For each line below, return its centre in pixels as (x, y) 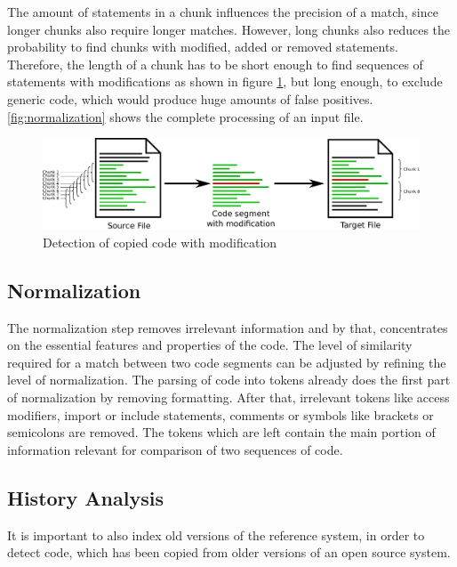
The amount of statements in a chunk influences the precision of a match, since (223, 12)
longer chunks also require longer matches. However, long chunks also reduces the (229, 29)
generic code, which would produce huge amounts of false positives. (190, 98)
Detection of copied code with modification (160, 242)
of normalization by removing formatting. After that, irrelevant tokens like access (228, 397)
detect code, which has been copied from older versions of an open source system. (229, 552)
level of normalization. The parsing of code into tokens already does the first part (229, 380)
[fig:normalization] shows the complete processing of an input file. (185, 116)
